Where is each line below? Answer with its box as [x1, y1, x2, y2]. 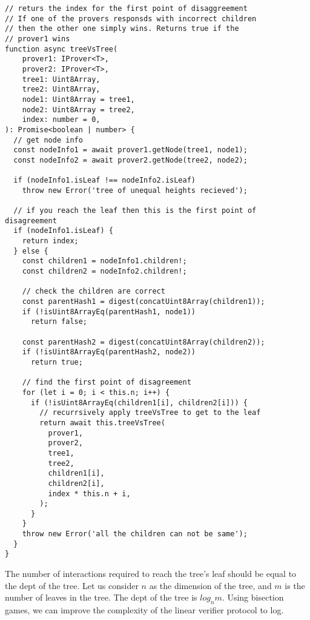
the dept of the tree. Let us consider [5, 579, 139, 591]
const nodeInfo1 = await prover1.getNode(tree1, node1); [13, 146, 248, 155]
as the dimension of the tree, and [149, 579, 272, 591]
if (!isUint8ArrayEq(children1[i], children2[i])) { [30, 398, 248, 407]
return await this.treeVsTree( [39, 418, 165, 427]
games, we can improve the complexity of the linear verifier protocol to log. [5, 604, 284, 616]
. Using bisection [222, 591, 284, 604]
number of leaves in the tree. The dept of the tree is [5, 591, 197, 604]
